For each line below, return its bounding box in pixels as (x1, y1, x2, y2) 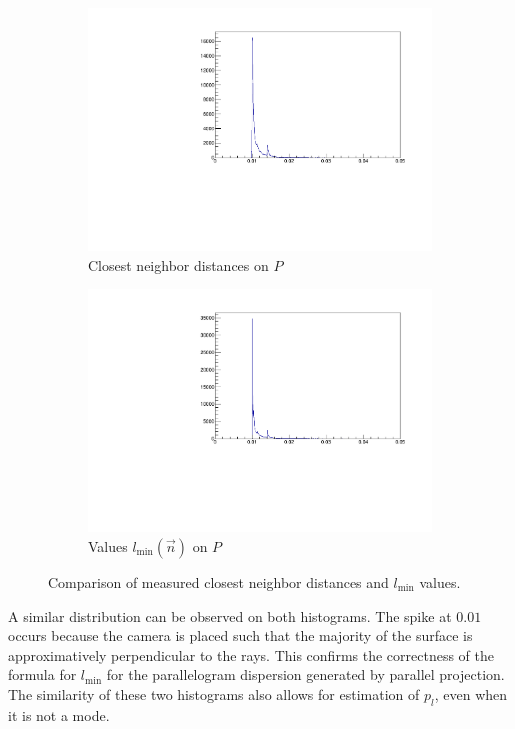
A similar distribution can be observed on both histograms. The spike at (8, 605, 452, 626)
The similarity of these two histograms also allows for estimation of (8, 683, 420, 704)
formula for (8, 664, 77, 685)
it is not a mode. (8, 704, 110, 725)
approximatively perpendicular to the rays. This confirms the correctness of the (8, 644, 494, 665)
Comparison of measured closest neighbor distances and (48, 572, 389, 592)
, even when (434, 683, 508, 704)
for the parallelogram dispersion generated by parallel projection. (106, 664, 505, 685)
